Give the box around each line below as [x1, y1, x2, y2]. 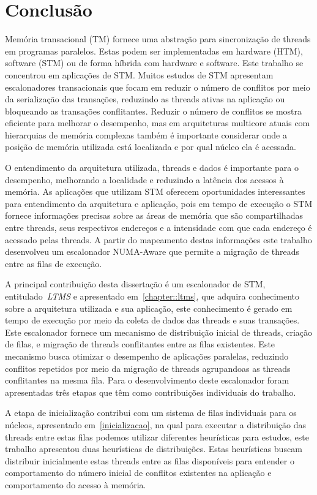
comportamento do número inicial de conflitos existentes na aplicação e [5, 466, 272, 479]
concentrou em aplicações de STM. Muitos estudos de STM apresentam [5, 68, 274, 81]
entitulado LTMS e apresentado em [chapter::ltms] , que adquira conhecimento [5, 290, 300, 302]
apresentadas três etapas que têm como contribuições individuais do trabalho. [5, 385, 296, 398]
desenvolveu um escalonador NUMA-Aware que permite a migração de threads [5, 245, 300, 258]
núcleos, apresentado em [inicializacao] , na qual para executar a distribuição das [5, 418, 307, 431]
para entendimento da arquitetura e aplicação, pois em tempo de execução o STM [5, 197, 313, 210]
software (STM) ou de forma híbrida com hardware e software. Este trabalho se [5, 56, 304, 69]
